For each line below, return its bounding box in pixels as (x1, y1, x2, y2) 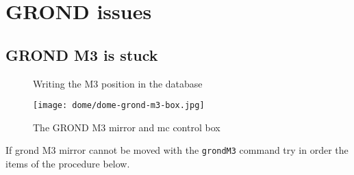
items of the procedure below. (5, 157, 130, 171)
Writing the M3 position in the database (33, 76, 203, 90)
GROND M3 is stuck (5, 44, 158, 65)
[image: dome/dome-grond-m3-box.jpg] (33, 100, 205, 111)
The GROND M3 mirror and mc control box (33, 120, 220, 134)
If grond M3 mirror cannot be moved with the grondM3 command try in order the (5, 143, 349, 157)
